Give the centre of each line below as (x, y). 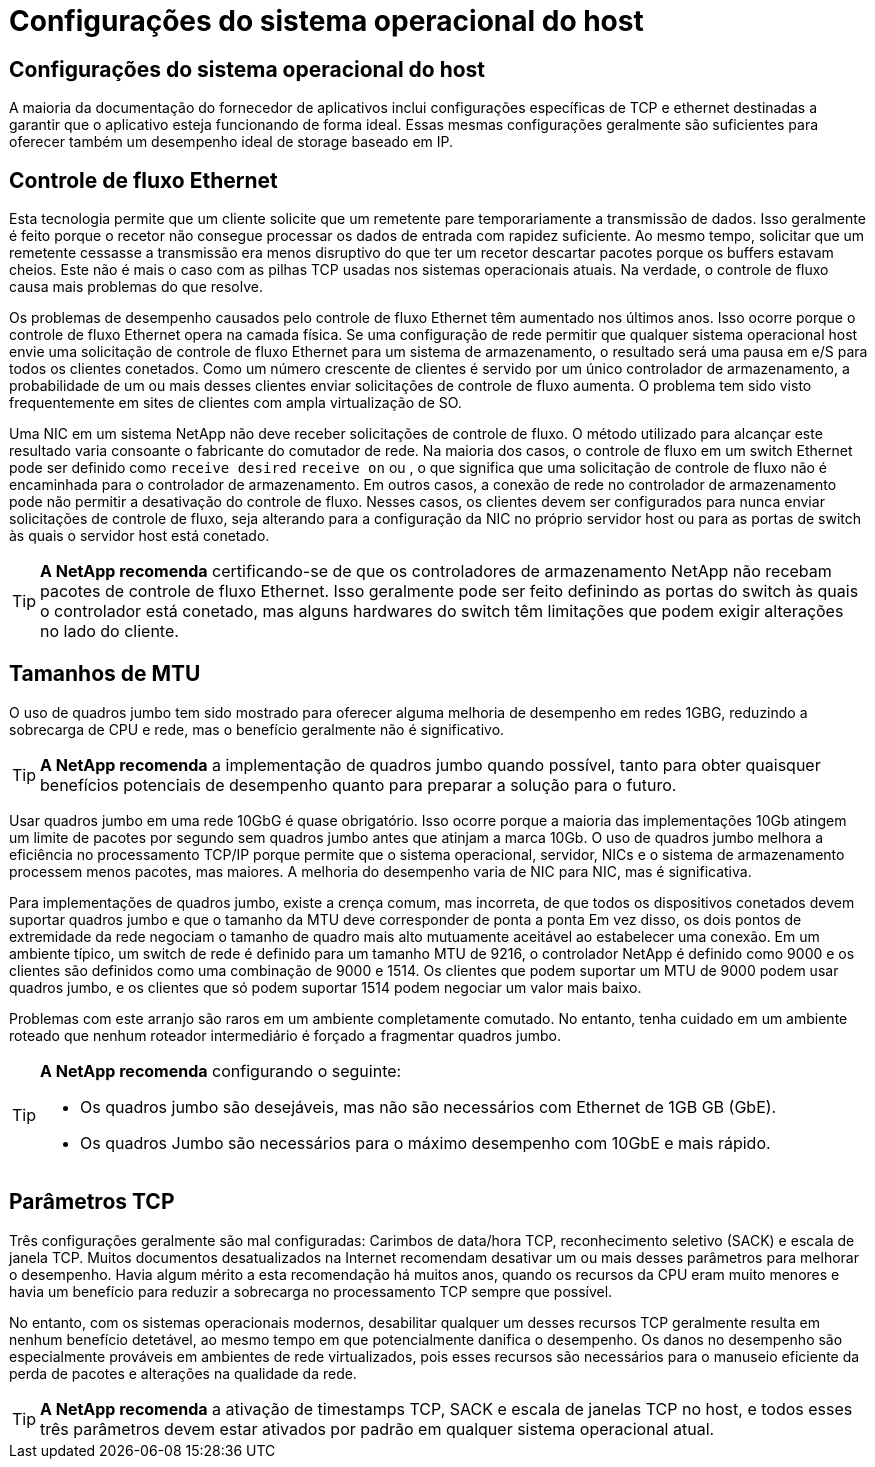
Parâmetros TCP (92, 1202)
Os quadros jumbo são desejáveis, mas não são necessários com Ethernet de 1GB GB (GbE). (428, 1106)
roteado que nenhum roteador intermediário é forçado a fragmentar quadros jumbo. (285, 1035)
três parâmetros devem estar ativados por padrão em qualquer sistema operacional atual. (377, 1428)
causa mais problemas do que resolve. (136, 287)
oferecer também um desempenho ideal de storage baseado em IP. (231, 142)
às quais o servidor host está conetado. (139, 536)
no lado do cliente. (109, 631)
